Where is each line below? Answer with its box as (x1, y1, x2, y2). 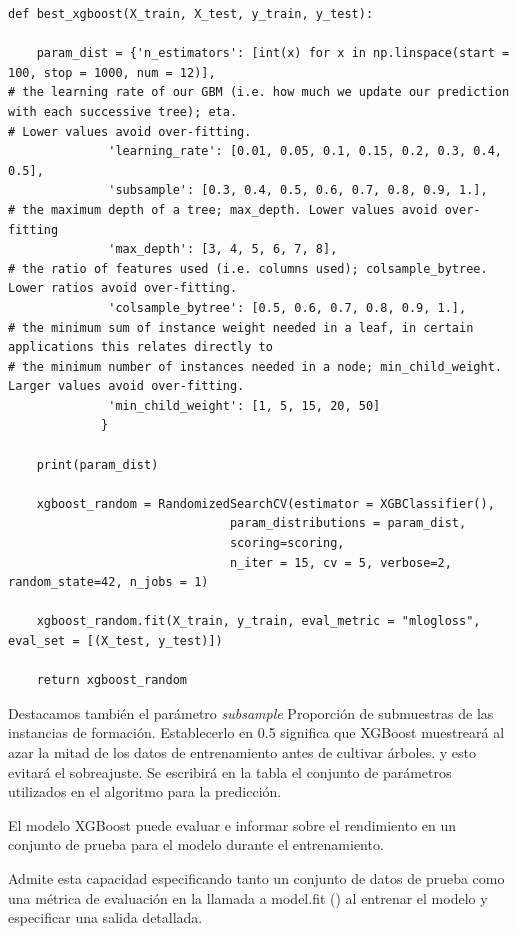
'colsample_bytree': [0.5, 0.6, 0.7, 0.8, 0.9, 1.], (108, 300, 467, 315)
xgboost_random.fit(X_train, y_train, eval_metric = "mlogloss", (36, 614, 481, 629)
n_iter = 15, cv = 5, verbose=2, (229, 555, 452, 570)
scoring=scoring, (229, 536, 345, 551)
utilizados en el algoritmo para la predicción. (8, 781, 282, 802)
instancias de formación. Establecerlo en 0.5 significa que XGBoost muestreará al (8, 722, 505, 743)
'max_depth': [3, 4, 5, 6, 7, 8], (108, 242, 338, 257)
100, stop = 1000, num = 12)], (8, 65, 216, 80)
